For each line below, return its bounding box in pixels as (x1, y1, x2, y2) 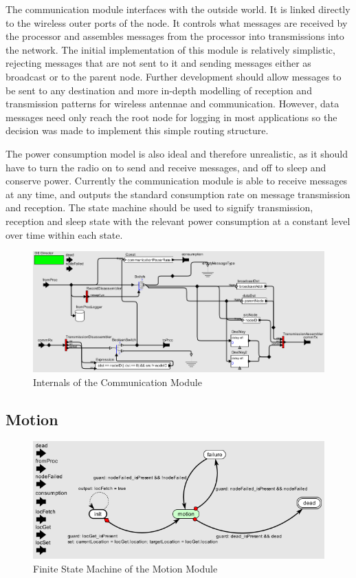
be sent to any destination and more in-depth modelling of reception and (5, 83, 312, 97)
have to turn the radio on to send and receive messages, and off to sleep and (5, 160, 326, 174)
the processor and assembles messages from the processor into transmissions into (5, 29, 344, 43)
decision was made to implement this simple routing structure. (5, 123, 269, 138)
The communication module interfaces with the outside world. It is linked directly (5, 2, 351, 16)
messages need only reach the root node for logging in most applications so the (5, 109, 337, 124)
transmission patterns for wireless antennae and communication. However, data (5, 96, 340, 111)
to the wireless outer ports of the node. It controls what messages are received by (5, 15, 348, 30)
